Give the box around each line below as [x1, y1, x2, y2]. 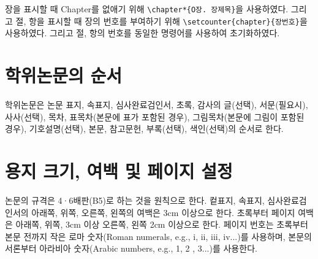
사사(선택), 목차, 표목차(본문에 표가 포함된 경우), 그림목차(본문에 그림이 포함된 [5, 110, 305, 123]
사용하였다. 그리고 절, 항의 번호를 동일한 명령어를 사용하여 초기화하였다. [5, 26, 280, 39]
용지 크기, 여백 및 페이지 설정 [5, 158, 233, 183]
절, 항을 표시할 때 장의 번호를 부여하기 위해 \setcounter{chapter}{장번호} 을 [15, 14, 308, 27]
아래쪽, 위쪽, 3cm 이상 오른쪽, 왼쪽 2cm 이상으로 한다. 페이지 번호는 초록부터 [15, 218, 308, 231]
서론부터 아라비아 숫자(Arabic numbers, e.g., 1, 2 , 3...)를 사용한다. [5, 242, 257, 255]
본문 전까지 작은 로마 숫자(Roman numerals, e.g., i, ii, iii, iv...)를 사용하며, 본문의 [5, 230, 312, 242]
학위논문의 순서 [5, 63, 123, 88]
